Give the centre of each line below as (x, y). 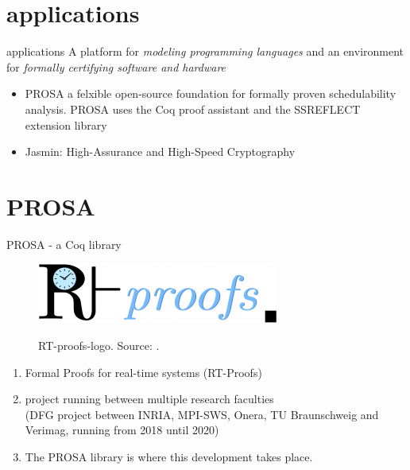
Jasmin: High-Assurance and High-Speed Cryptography (160, 151)
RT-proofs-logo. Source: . (99, 345)
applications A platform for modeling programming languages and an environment (205, 51)
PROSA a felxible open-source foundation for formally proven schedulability (211, 93)
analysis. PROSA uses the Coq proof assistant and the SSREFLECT (193, 109)
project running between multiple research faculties (149, 399)
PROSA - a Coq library (64, 244)
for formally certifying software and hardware (116, 66)
